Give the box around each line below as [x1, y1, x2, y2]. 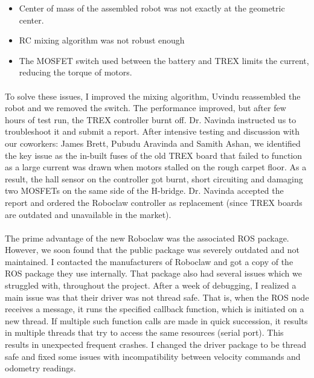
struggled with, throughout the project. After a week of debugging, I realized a [5, 279, 296, 292]
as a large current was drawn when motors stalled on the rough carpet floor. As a [5, 161, 307, 173]
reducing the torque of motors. [19, 66, 132, 78]
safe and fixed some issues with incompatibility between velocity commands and [5, 350, 301, 362]
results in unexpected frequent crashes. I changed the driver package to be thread [5, 338, 307, 351]
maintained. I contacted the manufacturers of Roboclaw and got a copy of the [5, 255, 293, 267]
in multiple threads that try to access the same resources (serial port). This [5, 326, 284, 339]
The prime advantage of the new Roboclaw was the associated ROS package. [5, 231, 289, 244]
